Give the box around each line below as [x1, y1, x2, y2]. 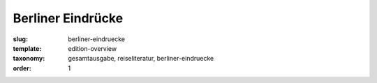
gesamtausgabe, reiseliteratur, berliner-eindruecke [68, 54, 214, 63]
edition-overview [68, 44, 117, 52]
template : [13, 44, 42, 52]
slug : [13, 35, 28, 43]
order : [13, 63, 31, 73]
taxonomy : [13, 54, 45, 63]
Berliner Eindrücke [13, 10, 124, 26]
